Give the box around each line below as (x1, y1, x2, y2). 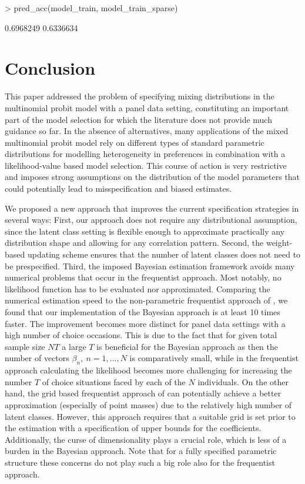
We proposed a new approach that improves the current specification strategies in (5, 202, 299, 214)
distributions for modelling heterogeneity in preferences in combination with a (5, 148, 286, 160)
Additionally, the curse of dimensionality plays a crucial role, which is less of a (5, 433, 287, 445)
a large (62, 340, 86, 352)
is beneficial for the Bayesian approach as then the (96, 340, 278, 352)
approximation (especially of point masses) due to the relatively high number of (5, 398, 292, 410)
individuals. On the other (197, 375, 289, 388)
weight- (266, 236, 293, 249)
